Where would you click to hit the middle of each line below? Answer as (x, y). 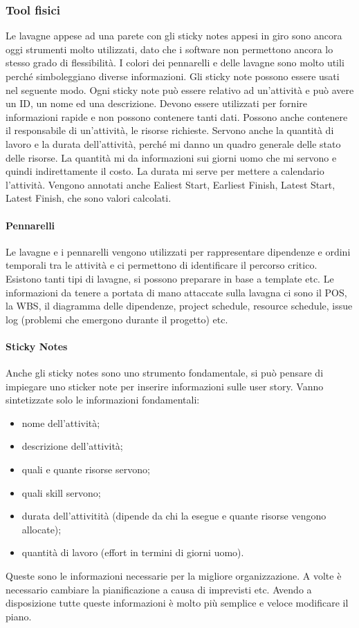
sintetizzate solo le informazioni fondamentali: (103, 400)
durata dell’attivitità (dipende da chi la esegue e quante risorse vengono (174, 516)
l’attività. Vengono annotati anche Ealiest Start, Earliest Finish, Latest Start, (171, 184)
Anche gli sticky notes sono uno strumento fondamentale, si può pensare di (165, 373)
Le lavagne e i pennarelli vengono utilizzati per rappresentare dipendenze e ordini (178, 251)
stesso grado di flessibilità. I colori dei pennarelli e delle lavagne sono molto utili (175, 63)
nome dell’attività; (61, 422)
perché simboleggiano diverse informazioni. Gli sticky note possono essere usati (173, 76)
